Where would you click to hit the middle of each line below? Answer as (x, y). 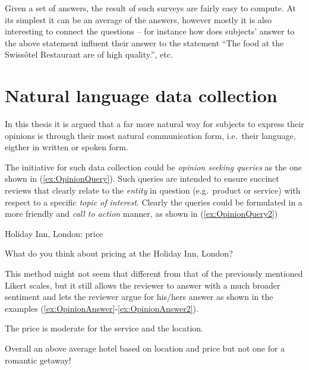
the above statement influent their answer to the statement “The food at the (144, 42)
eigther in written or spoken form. (67, 147)
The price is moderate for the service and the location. (104, 328)
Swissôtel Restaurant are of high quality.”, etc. (89, 54)
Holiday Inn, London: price (54, 233)
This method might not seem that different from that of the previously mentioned (154, 273)
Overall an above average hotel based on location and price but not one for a (145, 348)
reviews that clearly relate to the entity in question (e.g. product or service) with (153, 190)
